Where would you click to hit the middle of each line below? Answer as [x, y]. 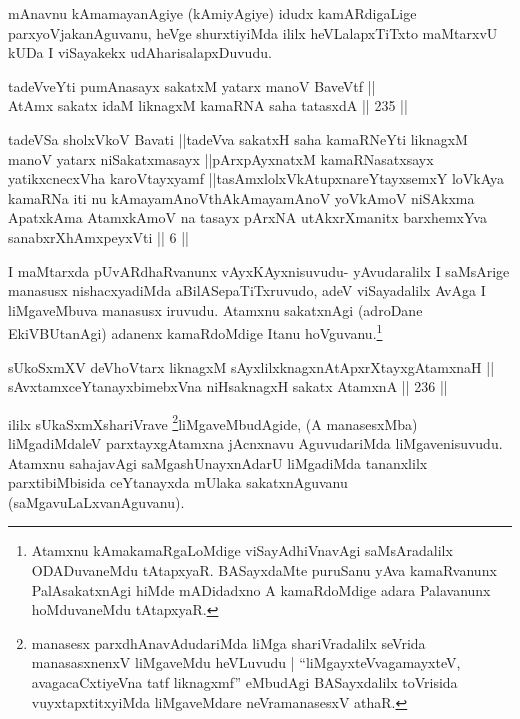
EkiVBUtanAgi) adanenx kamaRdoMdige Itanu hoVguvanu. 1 [195, 331]
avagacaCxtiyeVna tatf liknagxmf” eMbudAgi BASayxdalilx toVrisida [244, 681]
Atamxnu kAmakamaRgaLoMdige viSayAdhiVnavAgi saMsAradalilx [242, 550]
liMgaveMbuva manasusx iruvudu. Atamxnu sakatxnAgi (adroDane [215, 309]
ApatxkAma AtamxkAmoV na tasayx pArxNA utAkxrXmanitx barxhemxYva [247, 217]
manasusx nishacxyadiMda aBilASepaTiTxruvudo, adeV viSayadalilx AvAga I [247, 290]
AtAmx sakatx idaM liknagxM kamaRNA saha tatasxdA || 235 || [208, 105]
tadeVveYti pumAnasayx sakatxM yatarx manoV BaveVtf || [192, 85]
